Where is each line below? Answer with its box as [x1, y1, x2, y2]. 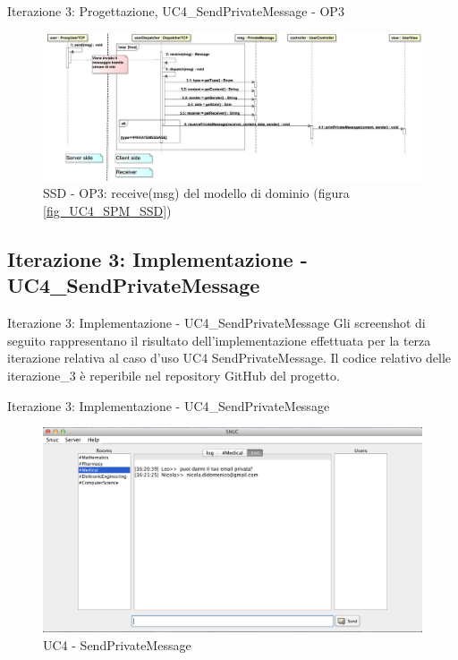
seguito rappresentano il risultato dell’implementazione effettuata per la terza [7, 330, 431, 349]
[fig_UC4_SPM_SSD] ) [43, 201, 172, 219]
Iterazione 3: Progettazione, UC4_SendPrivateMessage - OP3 [7, 2, 344, 20]
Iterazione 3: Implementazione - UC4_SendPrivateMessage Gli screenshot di [7, 313, 426, 332]
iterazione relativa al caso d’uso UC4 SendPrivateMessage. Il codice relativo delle [7, 348, 452, 367]
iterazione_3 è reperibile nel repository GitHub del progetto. [7, 365, 340, 384]
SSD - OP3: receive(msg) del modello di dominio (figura [43, 184, 350, 202]
